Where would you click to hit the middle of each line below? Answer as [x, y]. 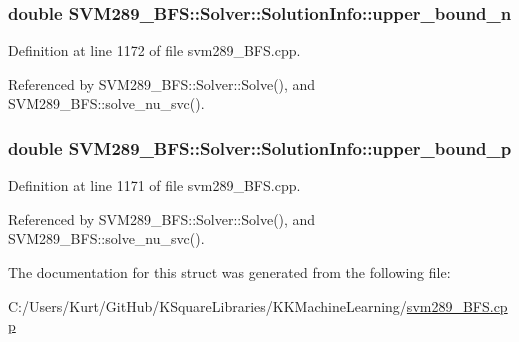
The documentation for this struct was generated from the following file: [229, 272]
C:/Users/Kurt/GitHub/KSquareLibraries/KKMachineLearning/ [207, 305]
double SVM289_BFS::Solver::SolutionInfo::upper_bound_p [260, 147]
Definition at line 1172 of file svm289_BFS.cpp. [154, 50]
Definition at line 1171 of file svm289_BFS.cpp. [154, 185]
